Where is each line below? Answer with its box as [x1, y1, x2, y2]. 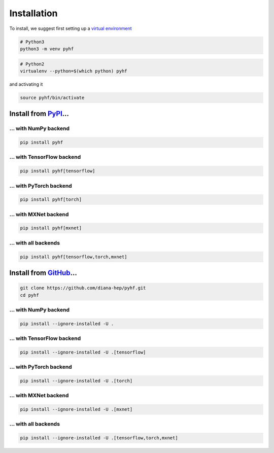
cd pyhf [20, 292, 39, 298]
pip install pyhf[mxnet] [20, 225, 82, 231]
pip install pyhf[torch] [20, 197, 82, 202]
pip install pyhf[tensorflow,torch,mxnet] [20, 254, 127, 260]
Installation [9, 8, 58, 19]
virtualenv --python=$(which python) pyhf [20, 68, 127, 74]
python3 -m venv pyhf [20, 46, 74, 52]
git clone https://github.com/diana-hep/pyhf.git [20, 285, 146, 291]
